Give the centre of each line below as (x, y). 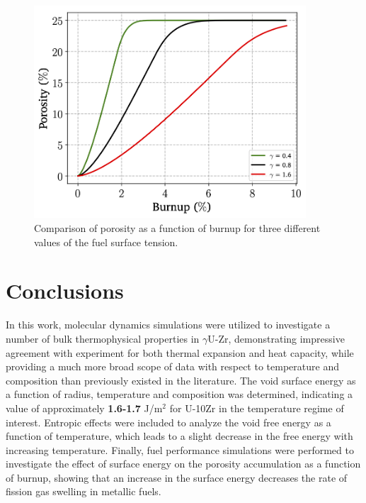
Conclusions (65, 291)
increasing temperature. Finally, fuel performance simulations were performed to (180, 449)
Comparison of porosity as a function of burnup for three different (177, 228)
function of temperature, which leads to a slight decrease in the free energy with (179, 436)
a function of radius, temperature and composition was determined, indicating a (179, 394)
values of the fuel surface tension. (106, 242)
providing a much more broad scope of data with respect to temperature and (172, 366)
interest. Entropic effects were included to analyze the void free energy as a (168, 422)
